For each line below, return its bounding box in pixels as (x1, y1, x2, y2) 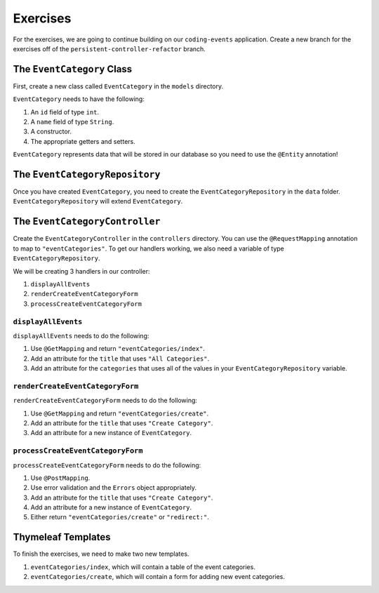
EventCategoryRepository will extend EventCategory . (13, 197, 183, 206)
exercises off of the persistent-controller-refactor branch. (13, 44, 206, 53)
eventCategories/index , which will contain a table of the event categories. (30, 562, 255, 571)
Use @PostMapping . (30, 474, 91, 482)
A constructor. (30, 127, 72, 136)
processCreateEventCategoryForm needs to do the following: (13, 460, 201, 469)
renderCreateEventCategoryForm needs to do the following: (13, 397, 198, 405)
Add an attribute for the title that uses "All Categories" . (30, 354, 210, 363)
